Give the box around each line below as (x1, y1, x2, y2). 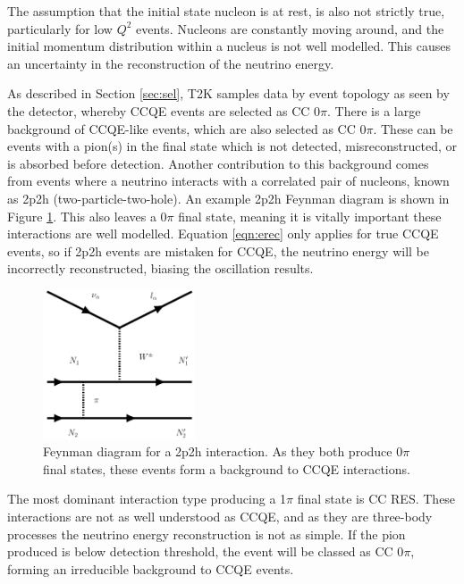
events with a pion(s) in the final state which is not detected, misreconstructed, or (7, 137, 457, 155)
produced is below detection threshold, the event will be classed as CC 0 (7, 542, 404, 561)
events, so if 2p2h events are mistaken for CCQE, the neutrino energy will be (7, 241, 429, 260)
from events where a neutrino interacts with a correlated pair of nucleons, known (7, 171, 450, 190)
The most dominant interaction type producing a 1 (7, 489, 287, 508)
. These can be (373, 119, 453, 138)
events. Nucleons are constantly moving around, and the (136, 19, 444, 38)
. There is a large (327, 101, 421, 120)
